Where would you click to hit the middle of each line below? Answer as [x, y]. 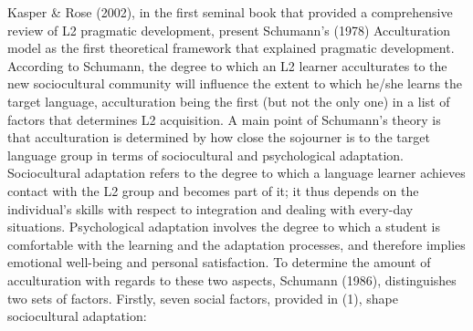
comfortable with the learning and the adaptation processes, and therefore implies [236, 244]
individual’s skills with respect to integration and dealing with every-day [210, 208]
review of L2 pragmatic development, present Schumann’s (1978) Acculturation [229, 30]
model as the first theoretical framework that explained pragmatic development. [231, 48]
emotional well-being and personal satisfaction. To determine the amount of [219, 262]
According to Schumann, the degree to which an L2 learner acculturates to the [227, 65]
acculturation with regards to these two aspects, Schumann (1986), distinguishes [232, 279]
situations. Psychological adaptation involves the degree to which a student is [224, 227]
